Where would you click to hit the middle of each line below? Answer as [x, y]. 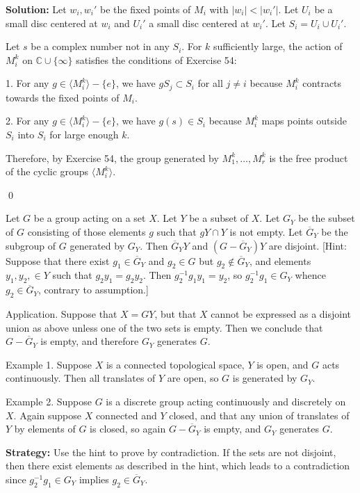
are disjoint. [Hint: [308, 245]
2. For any [27, 121]
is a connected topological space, [175, 364]
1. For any [27, 83]
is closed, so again [128, 429]
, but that [175, 313]
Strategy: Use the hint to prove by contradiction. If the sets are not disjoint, [171, 452]
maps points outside [304, 121]
